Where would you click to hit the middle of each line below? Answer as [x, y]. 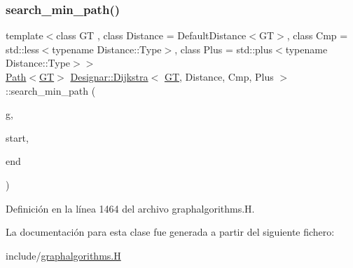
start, [17, 137]
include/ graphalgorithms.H [63, 255]
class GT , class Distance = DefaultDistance [151, 35]
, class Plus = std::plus [224, 49]
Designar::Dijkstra [109, 76]
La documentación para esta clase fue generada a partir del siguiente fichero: [170, 232]
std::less [22, 49]
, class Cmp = [317, 35]
